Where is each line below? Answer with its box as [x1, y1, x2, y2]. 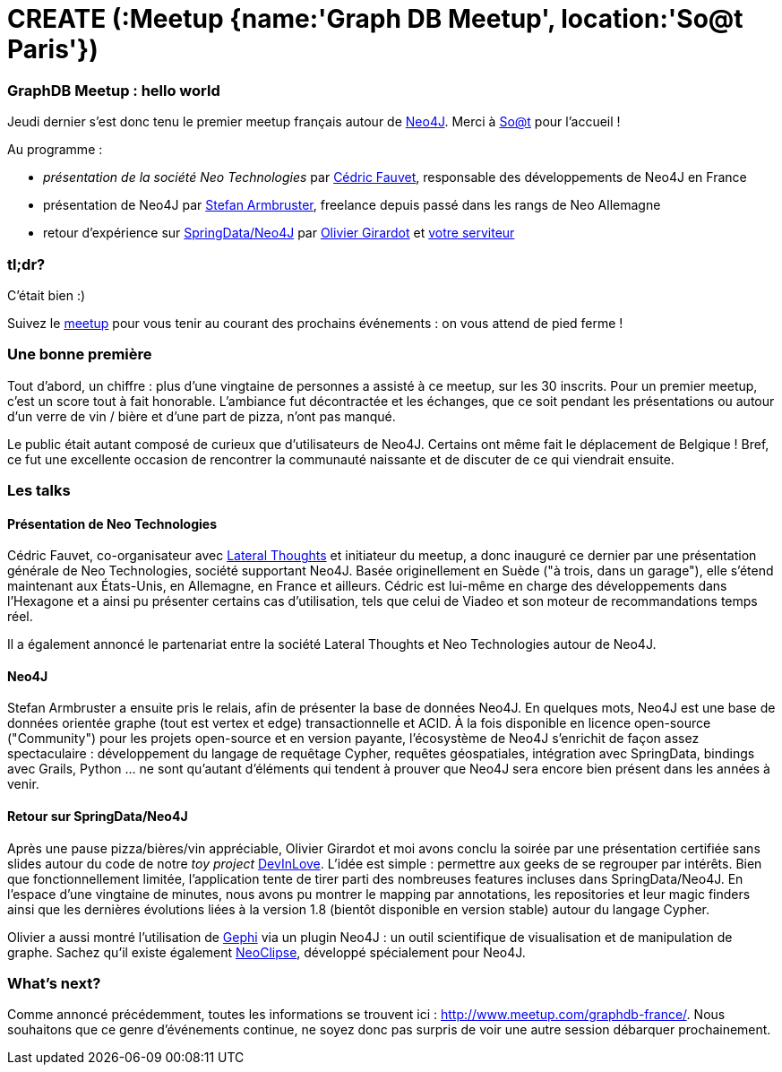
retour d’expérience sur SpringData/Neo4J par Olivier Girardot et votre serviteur [43, 225, 515, 241]
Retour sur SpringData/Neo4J [7, 808, 188, 825]
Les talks [7, 481, 71, 499]
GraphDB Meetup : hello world [7, 81, 220, 99]
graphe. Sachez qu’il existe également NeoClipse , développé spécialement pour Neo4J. [7, 944, 526, 960]
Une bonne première [7, 345, 152, 364]
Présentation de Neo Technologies [7, 515, 217, 532]
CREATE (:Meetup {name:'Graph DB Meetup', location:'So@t [7, 4, 743, 34]
